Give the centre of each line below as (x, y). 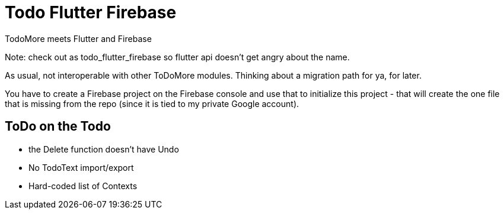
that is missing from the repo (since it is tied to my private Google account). (152, 103)
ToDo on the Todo (58, 127)
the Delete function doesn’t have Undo (104, 149)
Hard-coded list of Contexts (83, 186)
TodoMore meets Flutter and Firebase (78, 38)
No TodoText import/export (81, 167)
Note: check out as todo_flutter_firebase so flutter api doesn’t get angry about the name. (177, 57)
